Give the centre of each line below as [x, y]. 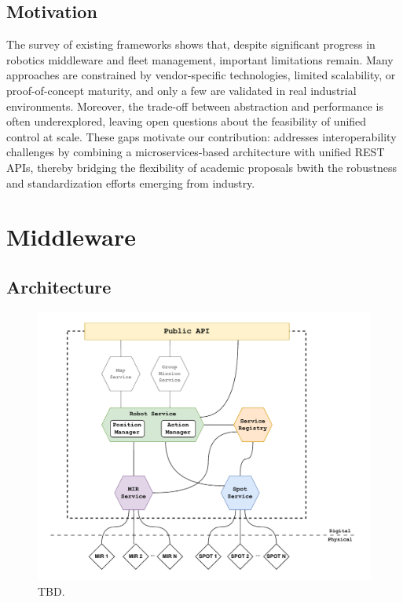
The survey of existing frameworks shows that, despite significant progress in [191, 44]
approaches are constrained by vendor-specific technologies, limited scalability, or [201, 75]
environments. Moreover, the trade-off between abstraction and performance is [195, 106]
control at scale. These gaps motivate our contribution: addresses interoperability [201, 136]
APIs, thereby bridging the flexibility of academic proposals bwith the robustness [202, 167]
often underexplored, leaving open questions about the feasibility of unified [187, 121]
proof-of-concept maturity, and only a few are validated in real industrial [181, 90]
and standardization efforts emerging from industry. [131, 182]
